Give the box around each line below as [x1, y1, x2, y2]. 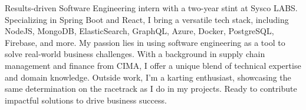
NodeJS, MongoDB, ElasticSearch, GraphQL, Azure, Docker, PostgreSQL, [5, 25, 274, 37]
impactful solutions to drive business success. [5, 94, 167, 106]
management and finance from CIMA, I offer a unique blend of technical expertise [5, 59, 301, 71]
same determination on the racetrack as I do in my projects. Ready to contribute [5, 82, 297, 95]
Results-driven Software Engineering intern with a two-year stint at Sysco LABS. [5, 2, 298, 14]
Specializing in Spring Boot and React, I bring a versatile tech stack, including [5, 13, 289, 25]
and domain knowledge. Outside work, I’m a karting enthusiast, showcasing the [5, 71, 291, 83]
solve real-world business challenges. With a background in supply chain [5, 48, 265, 60]
